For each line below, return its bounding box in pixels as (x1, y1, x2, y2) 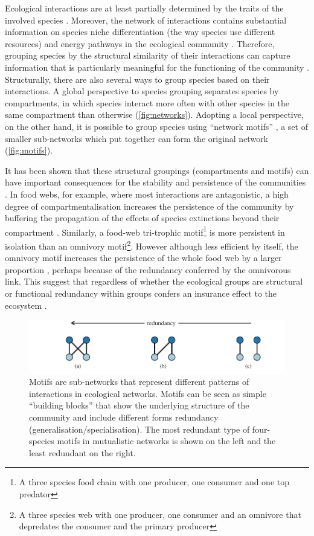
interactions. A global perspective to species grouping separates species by (5, 85, 279, 97)
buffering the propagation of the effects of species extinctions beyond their (5, 211, 280, 224)
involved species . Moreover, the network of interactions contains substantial (5, 13, 287, 26)
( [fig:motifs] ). (5, 144, 53, 157)
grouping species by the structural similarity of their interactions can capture (5, 49, 290, 62)
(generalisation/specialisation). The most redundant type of (29, 422, 250, 435)
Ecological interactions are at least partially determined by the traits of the (5, 2, 284, 14)
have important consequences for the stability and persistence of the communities (5, 176, 306, 189)
